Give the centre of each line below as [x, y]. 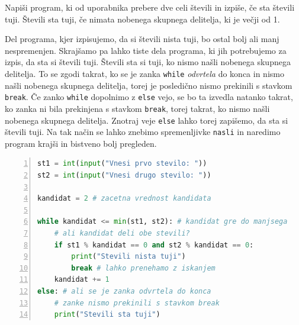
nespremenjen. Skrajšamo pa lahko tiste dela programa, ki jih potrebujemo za [146, 50]
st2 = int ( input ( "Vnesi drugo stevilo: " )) [124, 176]
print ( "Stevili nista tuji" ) [128, 257]
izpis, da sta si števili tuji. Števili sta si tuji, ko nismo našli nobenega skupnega [148, 62]
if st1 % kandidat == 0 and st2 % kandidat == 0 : [154, 245]
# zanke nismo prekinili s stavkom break [137, 303]
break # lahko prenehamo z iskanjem [143, 268]
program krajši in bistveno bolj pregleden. [81, 143]
